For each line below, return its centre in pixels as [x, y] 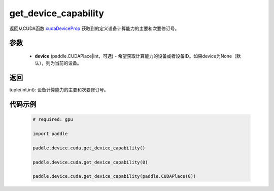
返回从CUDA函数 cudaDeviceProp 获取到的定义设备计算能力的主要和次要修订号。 [94, 28]
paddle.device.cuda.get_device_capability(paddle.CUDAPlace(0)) [114, 176]
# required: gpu [53, 120]
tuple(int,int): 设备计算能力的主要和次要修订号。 [59, 90]
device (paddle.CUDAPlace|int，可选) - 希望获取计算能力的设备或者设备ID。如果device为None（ [136, 56]
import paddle [50, 134]
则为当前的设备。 [64, 63]
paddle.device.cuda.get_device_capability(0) [90, 162]
